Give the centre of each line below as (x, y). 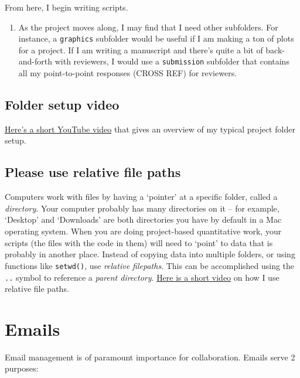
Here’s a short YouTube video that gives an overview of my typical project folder (150, 129)
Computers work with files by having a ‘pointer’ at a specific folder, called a (141, 197)
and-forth (35, 61)
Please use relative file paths (93, 172)
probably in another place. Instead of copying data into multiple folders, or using (150, 254)
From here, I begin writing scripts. (67, 7)
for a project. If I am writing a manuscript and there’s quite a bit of (141, 50)
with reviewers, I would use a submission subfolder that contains (172, 61)
